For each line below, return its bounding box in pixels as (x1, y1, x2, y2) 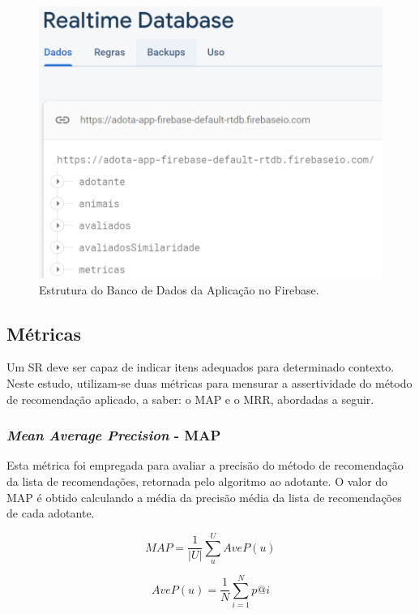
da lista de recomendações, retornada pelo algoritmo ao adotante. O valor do (6, 472, 388, 489)
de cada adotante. (6, 505, 95, 522)
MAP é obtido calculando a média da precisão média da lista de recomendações (6, 488, 402, 505)
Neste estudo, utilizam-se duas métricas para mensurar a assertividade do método (6, 374, 413, 391)
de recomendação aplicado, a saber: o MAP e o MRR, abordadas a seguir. (6, 390, 374, 407)
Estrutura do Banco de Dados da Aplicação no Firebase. (39, 281, 319, 298)
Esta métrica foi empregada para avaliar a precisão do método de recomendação (6, 457, 404, 474)
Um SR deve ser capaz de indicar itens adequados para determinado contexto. (6, 359, 395, 376)
